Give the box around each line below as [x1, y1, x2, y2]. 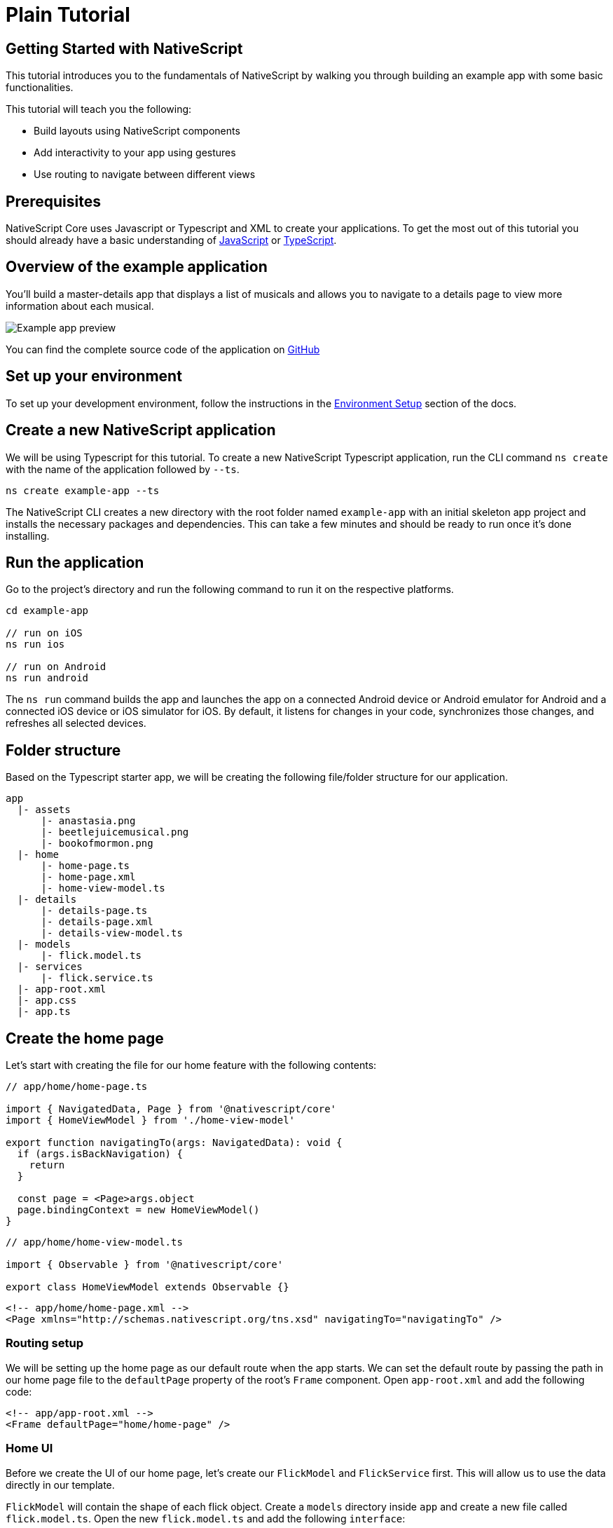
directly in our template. [6, 1478, 115, 1491]
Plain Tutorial [6, 3, 130, 27]
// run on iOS [6, 627, 83, 639]
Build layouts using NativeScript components [34, 125, 240, 137]
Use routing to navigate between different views [34, 168, 256, 181]
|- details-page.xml [41, 916, 153, 928]
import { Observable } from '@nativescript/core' [6, 1259, 284, 1271]
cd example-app [6, 605, 89, 617]
